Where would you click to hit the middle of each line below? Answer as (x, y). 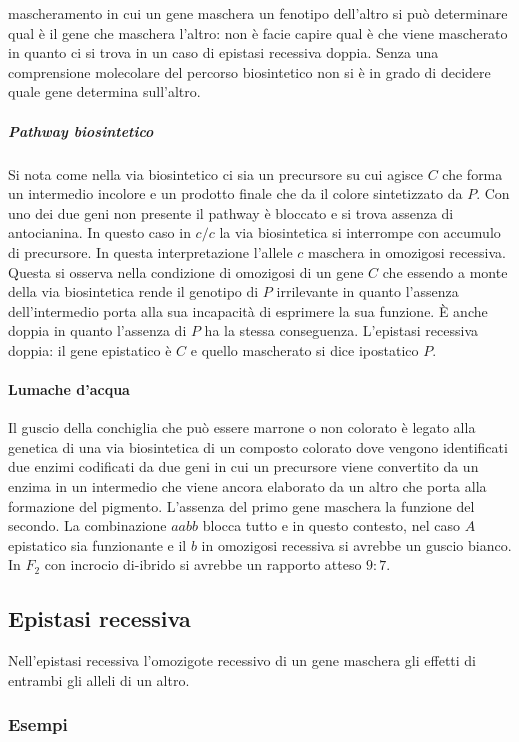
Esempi (38, 724)
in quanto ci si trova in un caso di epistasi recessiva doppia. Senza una (223, 52)
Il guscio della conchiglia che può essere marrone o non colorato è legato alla (242, 427)
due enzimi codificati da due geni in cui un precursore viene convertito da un (243, 466)
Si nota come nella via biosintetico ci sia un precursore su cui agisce (216, 173)
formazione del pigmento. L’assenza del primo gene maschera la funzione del (241, 505)
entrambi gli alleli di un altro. (99, 679)
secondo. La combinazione (87, 525)
